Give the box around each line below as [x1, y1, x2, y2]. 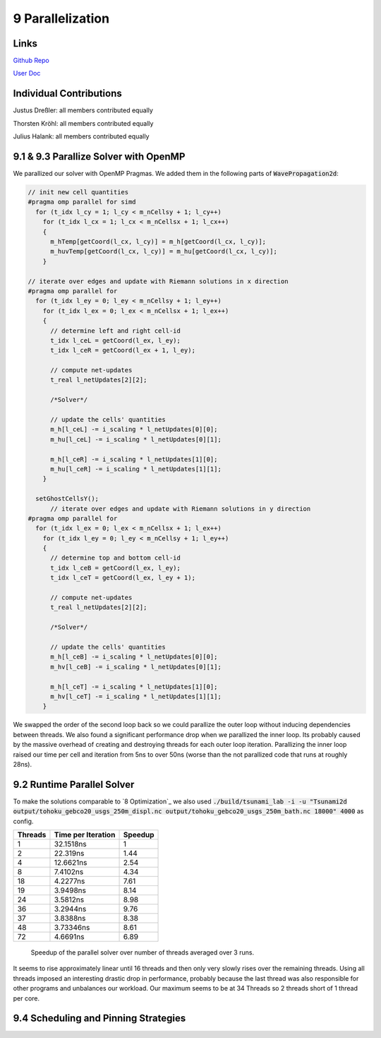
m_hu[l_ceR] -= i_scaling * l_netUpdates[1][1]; [50, 465, 222, 473]
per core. [13, 993, 40, 1003]
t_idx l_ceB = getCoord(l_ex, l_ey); [50, 564, 181, 572]
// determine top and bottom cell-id [50, 554, 181, 562]
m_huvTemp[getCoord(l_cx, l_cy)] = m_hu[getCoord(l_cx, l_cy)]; [50, 247, 278, 256]
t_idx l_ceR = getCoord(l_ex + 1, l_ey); [50, 346, 195, 355]
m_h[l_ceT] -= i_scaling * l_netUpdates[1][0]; [50, 683, 218, 690]
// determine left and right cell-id [50, 326, 181, 335]
